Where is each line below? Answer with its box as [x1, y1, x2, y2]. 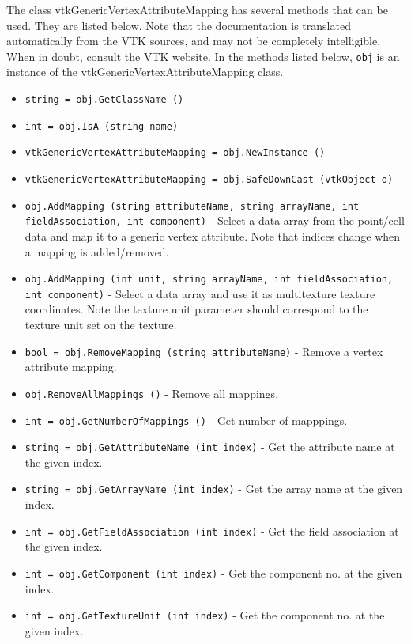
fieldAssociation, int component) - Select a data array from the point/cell [25, 212, 405, 229]
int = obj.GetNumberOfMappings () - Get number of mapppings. [25, 411, 348, 428]
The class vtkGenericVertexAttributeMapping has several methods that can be [6, 2, 388, 17]
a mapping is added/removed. [25, 243, 169, 259]
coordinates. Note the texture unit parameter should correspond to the [25, 301, 368, 317]
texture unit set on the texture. [25, 316, 177, 333]
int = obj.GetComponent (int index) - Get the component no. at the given [25, 564, 402, 581]
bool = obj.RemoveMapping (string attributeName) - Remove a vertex [25, 343, 383, 359]
